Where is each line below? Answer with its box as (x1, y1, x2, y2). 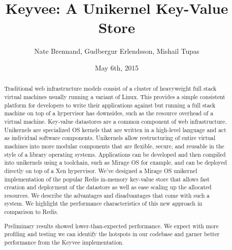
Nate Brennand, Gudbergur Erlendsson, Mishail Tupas (34, 46, 199, 56)
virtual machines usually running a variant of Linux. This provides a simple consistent (4, 92, 226, 101)
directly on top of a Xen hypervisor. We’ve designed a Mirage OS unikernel (4, 166, 198, 175)
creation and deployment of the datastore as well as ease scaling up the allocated (4, 183, 212, 191)
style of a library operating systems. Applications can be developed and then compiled (4, 150, 226, 158)
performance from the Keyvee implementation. (4, 238, 124, 246)
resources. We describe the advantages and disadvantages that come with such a (4, 191, 210, 199)
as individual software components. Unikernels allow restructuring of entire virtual (4, 134, 216, 142)
